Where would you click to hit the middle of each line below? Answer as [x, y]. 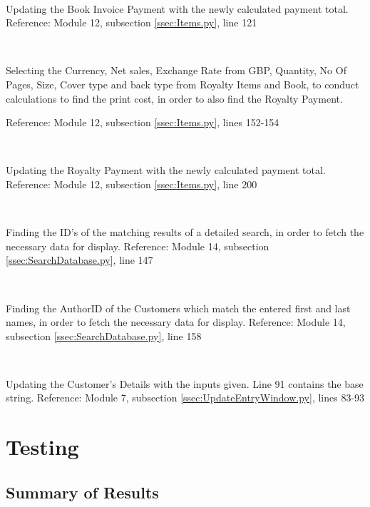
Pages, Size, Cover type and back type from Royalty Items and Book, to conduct [183, 84]
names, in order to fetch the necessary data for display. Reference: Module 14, [176, 322]
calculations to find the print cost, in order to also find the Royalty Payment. [174, 98]
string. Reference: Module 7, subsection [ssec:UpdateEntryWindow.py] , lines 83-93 [185, 398]
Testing [42, 447]
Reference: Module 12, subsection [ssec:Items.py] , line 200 [132, 184]
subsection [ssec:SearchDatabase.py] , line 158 [104, 336]
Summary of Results [82, 492]
